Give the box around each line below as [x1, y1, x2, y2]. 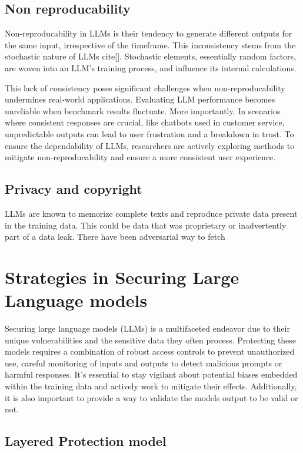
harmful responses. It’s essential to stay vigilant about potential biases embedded [5, 368, 298, 381]
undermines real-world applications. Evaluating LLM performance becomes [5, 93, 275, 105]
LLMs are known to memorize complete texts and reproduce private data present [5, 207, 298, 219]
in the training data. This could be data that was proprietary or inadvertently [5, 219, 287, 231]
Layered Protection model [5, 432, 167, 450]
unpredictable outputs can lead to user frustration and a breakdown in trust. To [5, 127, 294, 140]
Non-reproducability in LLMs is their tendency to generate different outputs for [5, 27, 292, 39]
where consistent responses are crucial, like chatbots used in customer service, [5, 116, 285, 128]
